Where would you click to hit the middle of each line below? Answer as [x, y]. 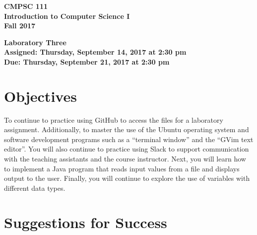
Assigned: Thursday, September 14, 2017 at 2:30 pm [95, 52]
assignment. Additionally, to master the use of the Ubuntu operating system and [127, 129]
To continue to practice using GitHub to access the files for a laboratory [114, 119]
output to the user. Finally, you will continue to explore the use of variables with [127, 178]
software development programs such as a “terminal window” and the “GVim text [129, 139]
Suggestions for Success [86, 222]
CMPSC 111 [26, 6]
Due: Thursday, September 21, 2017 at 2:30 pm [87, 61]
